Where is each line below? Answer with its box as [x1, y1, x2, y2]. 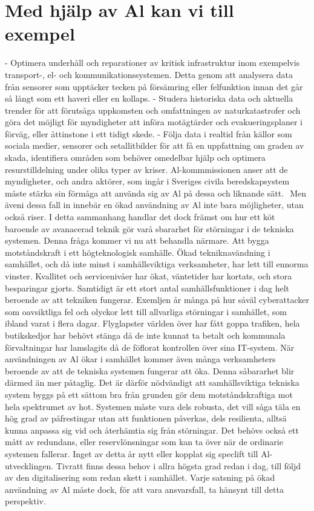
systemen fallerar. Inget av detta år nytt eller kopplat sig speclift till [5, 447, 258, 460]
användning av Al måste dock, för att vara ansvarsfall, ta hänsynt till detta [5, 483, 284, 495]
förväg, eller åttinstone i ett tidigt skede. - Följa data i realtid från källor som [5, 127, 292, 140]
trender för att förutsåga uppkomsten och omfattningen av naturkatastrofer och [5, 103, 301, 116]
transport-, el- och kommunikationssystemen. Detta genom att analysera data [5, 68, 293, 80]
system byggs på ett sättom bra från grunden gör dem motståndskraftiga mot [5, 388, 293, 400]
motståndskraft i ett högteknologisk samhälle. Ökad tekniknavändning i [5, 246, 270, 258]
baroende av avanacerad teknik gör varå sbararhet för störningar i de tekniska [5, 222, 294, 235]
